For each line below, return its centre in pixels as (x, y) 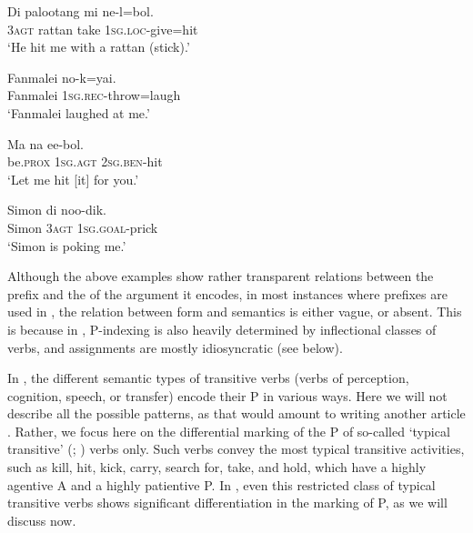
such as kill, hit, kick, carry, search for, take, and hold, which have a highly (217, 467)
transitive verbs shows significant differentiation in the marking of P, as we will (227, 503)
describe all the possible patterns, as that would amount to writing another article (236, 413)
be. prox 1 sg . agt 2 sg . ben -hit (85, 161)
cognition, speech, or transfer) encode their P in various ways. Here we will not (227, 395)
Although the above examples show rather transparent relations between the (221, 276)
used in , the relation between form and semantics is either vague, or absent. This (235, 312)
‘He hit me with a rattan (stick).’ (99, 47)
